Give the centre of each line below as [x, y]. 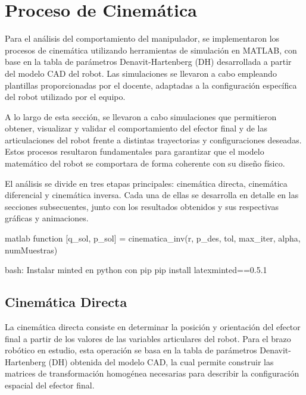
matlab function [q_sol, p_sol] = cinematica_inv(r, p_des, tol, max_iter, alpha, [153, 238]
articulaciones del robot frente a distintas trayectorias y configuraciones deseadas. [153, 139]
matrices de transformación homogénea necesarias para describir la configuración [152, 373]
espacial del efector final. [50, 385]
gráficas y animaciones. [47, 218]
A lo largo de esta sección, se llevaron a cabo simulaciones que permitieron [141, 116]
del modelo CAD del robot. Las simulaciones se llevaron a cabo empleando [141, 73]
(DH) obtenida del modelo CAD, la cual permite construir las [161, 361]
